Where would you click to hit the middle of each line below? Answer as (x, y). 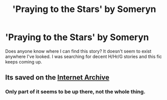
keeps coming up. (24, 61)
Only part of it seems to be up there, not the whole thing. (75, 92)
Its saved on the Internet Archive (57, 78)
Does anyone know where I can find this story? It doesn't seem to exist (78, 51)
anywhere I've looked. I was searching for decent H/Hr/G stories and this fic (83, 56)
